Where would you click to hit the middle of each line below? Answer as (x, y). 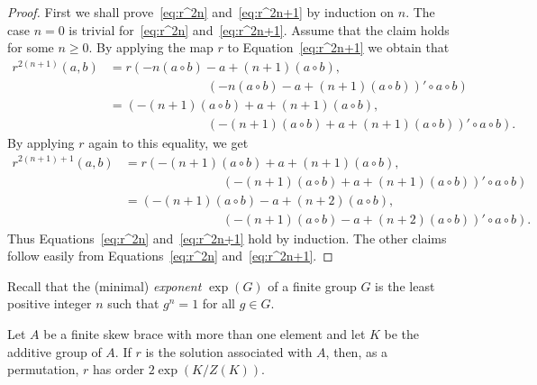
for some (31, 47)
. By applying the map (151, 47)
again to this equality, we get (168, 142)
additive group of (55, 351)
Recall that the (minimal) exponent (105, 285)
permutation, (43, 369)
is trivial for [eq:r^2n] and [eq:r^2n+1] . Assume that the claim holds (259, 29)
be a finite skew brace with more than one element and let (205, 334)
